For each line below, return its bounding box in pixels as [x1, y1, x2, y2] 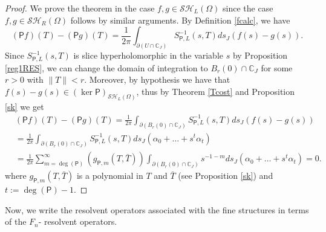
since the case [223, 2, 273, 14]
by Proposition [232, 49, 288, 62]
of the [5, 215, 27, 228]
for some [261, 61, 293, 74]
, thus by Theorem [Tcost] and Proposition [136, 85, 295, 97]
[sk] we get [5, 100, 44, 112]
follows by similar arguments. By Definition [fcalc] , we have [70, 13, 290, 26]
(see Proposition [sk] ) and [178, 169, 273, 182]
